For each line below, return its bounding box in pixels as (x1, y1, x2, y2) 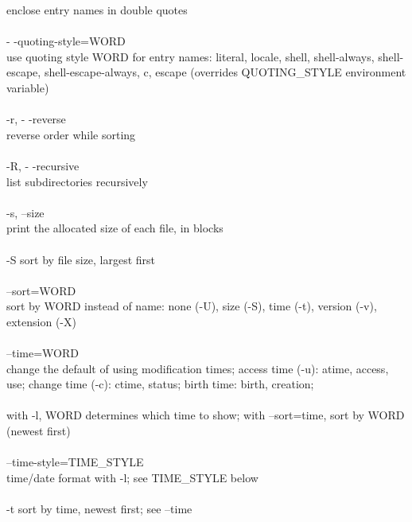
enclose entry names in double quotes (6, 2, 188, 18)
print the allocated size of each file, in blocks (6, 220, 223, 236)
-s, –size (6, 204, 45, 220)
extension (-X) (6, 313, 76, 329)
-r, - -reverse (6, 111, 66, 127)
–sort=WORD (6, 282, 76, 298)
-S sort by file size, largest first (6, 251, 156, 267)
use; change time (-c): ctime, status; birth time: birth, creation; (6, 376, 314, 392)
